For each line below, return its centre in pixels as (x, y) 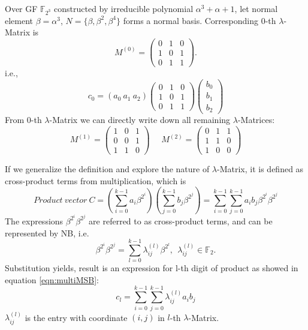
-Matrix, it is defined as (260, 168)
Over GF (21, 8)
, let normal (256, 8)
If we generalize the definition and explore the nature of (107, 168)
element (19, 20)
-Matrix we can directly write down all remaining (140, 120)
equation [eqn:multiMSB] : (52, 279)
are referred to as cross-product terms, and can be (181, 220)
